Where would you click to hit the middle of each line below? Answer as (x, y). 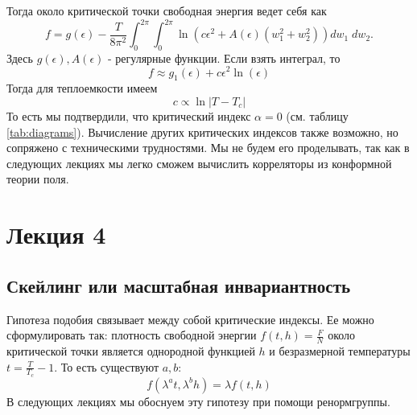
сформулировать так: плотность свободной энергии (132, 335)
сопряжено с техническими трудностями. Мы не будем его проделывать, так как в (208, 148)
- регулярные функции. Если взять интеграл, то (224, 58)
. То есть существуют (107, 366)
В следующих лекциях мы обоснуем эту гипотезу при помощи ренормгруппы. (198, 401)
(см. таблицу (317, 115)
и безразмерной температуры (340, 350)
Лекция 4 (56, 234)
